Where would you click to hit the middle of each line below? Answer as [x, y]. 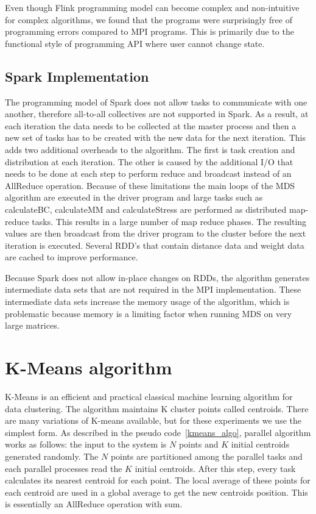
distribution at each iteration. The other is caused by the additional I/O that [149, 161]
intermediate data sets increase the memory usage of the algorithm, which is [147, 302]
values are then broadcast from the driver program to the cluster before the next [156, 233]
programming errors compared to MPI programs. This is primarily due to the [149, 31]
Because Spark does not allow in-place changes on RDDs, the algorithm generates [157, 277]
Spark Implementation [77, 76]
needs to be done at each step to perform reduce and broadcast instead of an [148, 173]
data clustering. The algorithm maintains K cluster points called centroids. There [157, 408]
